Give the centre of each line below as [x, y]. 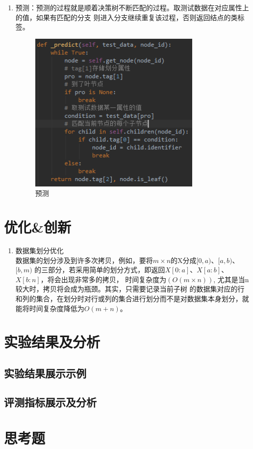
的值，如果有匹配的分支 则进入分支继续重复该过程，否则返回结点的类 [126, 17]
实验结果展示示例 [45, 373]
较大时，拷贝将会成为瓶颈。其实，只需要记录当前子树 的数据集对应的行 [130, 289]
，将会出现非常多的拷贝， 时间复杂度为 [103, 279]
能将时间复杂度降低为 [50, 308]
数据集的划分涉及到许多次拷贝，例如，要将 [84, 260]
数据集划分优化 [39, 251]
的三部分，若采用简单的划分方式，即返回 [100, 270]
